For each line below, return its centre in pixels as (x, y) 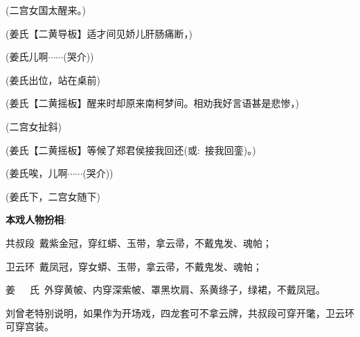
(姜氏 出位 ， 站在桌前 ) (53, 79)
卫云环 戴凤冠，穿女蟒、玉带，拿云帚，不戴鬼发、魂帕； (134, 266)
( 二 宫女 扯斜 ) (34, 126)
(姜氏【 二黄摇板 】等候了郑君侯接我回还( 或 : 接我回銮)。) (131, 149)
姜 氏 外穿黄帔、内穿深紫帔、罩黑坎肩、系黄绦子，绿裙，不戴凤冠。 (165, 290)
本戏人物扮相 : (36, 219)
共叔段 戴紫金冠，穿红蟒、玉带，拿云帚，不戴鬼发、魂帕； (139, 242)
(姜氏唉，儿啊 (37, 173)
